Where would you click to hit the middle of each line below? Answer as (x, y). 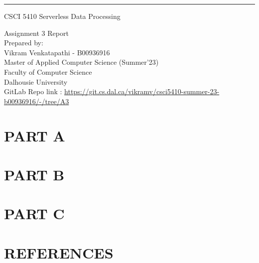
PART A (35, 135)
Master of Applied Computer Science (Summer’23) (81, 62)
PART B (34, 174)
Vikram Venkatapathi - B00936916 (57, 52)
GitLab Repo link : (33, 91)
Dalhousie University (36, 81)
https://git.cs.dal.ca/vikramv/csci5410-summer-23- (142, 91)
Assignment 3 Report (36, 33)
